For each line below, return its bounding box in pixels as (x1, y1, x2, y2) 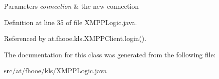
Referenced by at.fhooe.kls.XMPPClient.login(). (4, 33, 146, 43)
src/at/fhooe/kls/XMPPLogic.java (4, 66, 107, 76)
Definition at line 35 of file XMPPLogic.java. (4, 17, 137, 27)
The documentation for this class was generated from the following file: (4, 49, 216, 59)
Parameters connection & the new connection (4, 1, 139, 11)
